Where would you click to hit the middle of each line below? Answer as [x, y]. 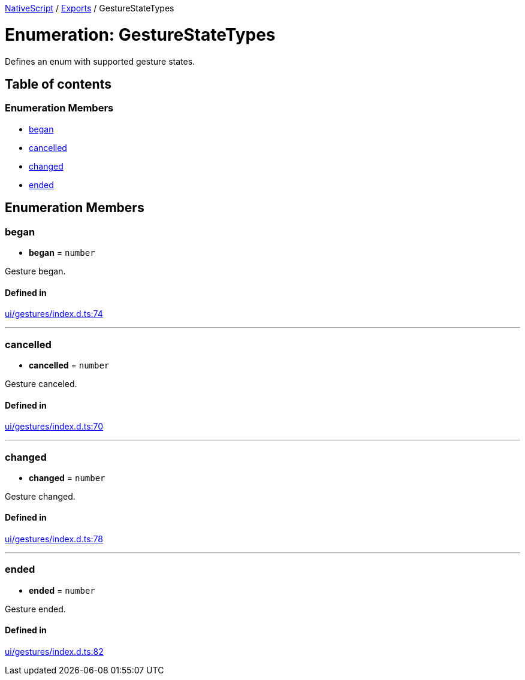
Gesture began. [35, 271]
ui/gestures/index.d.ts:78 [54, 539]
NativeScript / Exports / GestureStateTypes [90, 8]
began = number [62, 252]
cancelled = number [69, 365]
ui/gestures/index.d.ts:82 [54, 652]
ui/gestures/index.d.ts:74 [54, 314]
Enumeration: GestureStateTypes [140, 34]
